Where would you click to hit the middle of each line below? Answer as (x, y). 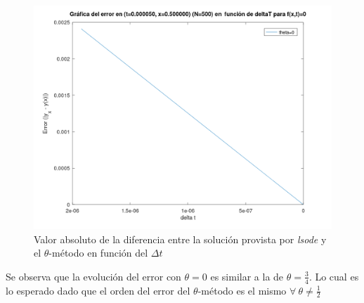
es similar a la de (247, 276)
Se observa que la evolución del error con (93, 276)
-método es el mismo (242, 290)
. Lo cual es (334, 276)
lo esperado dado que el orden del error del (98, 290)
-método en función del (98, 253)
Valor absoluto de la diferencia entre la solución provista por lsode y (180, 239)
